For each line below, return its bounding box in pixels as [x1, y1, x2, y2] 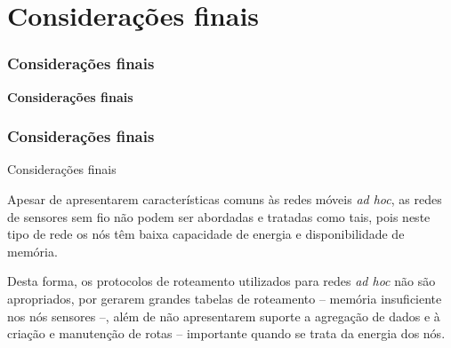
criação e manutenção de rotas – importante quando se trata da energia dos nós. [7, 324, 446, 343]
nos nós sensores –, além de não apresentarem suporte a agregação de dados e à [7, 306, 440, 325]
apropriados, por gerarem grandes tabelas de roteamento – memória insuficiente [7, 289, 442, 307]
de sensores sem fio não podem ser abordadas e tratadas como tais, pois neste [7, 207, 431, 225]
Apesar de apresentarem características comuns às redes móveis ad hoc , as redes [7, 190, 442, 208]
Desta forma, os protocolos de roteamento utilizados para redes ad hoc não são [7, 272, 436, 290]
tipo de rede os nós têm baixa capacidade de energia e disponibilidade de [7, 225, 405, 243]
